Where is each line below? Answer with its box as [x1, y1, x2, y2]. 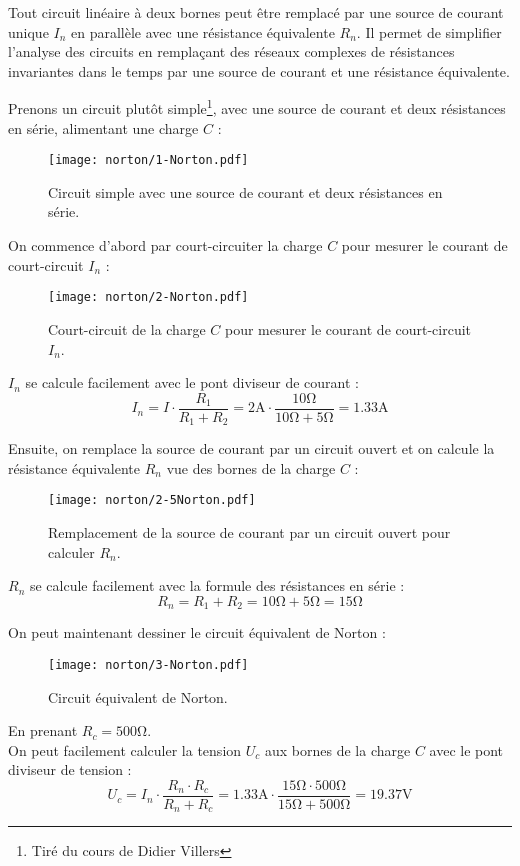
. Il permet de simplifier [356, 21, 502, 42]
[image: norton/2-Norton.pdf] [48, 290, 249, 305]
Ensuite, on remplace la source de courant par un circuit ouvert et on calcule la [8, 438, 495, 459]
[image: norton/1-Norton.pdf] [48, 153, 249, 168]
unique [8, 21, 49, 42]
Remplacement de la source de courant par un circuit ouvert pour [48, 522, 451, 543]
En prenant [8, 720, 78, 741]
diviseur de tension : [8, 759, 132, 780]
